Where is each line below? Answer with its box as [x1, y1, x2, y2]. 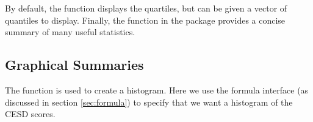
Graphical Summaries [5, 55, 144, 74]
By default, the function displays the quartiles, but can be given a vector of [5, 2, 287, 14]
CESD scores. [5, 107, 56, 120]
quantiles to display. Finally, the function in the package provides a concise [5, 13, 286, 26]
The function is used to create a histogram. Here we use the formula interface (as [5, 83, 309, 96]
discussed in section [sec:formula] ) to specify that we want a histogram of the [5, 95, 293, 108]
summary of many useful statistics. [5, 25, 135, 38]
